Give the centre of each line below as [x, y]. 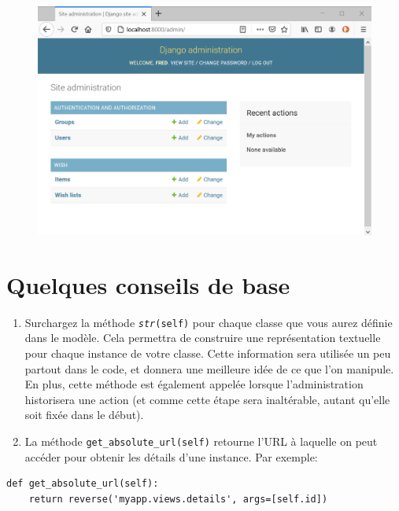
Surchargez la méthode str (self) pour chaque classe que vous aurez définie [209, 322]
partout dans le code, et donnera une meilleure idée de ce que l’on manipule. [209, 368]
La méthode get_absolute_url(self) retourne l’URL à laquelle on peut [201, 441]
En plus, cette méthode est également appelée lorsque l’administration [194, 384]
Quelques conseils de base [148, 284]
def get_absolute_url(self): [83, 484]
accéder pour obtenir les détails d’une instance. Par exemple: [171, 456]
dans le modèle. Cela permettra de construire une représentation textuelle [203, 338]
